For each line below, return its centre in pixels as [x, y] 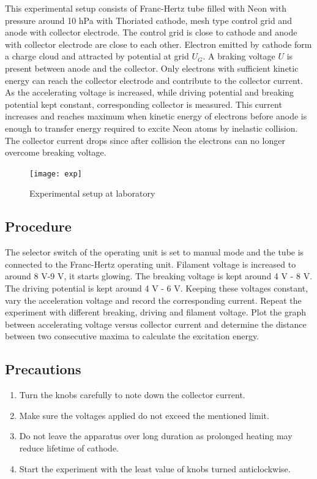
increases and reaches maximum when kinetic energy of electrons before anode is [156, 116]
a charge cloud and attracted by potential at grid [97, 56]
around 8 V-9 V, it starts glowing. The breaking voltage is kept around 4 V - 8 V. [159, 276]
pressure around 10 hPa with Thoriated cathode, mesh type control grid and [148, 20]
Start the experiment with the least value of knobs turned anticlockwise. [155, 468]
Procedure [38, 226]
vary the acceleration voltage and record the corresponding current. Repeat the [153, 300]
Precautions [43, 369]
